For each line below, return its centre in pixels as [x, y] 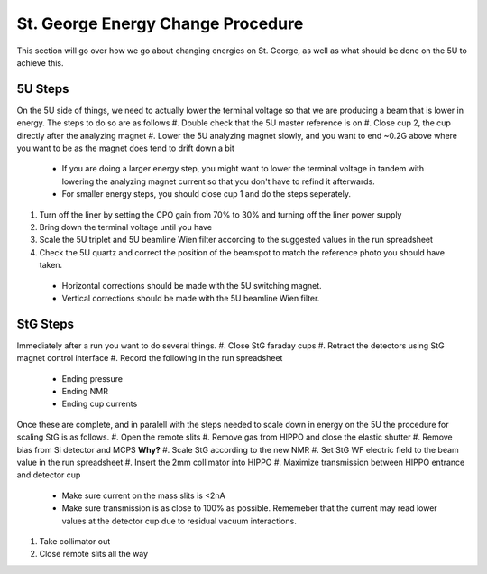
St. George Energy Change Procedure [160, 23]
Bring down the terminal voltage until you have [125, 227]
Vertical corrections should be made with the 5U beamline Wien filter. [191, 298]
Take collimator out [75, 541]
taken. [51, 265]
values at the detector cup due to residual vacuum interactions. [179, 521]
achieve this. [40, 62]
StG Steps [45, 324]
